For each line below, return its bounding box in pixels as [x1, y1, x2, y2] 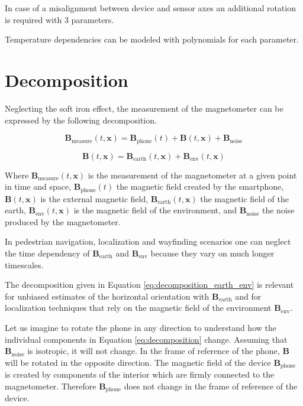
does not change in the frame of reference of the [124, 379, 298, 392]
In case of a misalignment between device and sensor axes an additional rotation [5, 2, 296, 14]
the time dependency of [5, 246, 90, 259]
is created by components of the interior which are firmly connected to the [5, 368, 275, 381]
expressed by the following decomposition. [5, 113, 157, 126]
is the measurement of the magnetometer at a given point [88, 168, 297, 181]
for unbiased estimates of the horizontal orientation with [5, 290, 209, 302]
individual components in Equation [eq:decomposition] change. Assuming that [5, 333, 288, 345]
